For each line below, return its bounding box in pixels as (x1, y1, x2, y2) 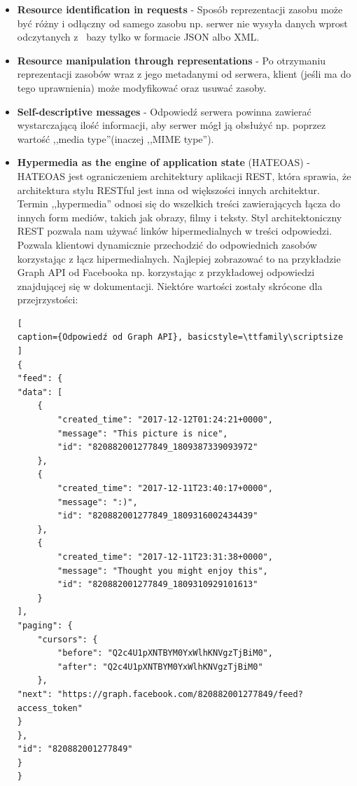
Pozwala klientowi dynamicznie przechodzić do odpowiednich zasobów (17, 237, 317, 251)
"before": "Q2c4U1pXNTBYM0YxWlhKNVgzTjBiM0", (57, 648, 273, 659)
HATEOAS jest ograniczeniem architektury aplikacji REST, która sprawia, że (17, 168, 351, 183)
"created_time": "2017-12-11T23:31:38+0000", (57, 551, 273, 562)
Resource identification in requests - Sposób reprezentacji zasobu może (17, 2, 343, 16)
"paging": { (17, 620, 73, 630)
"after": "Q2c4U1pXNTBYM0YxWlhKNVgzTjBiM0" (57, 661, 263, 672)
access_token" (17, 703, 83, 713)
